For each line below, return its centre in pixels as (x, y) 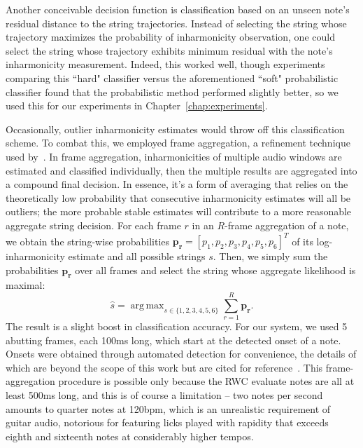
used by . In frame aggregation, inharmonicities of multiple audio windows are (174, 156)
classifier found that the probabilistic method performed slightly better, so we (172, 91)
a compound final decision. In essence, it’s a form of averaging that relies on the (177, 184)
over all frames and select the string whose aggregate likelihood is (215, 270)
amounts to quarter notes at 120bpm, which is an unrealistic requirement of (168, 408)
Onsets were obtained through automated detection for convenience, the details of (181, 354)
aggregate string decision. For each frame (93, 225)
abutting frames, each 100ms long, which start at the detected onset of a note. (173, 340)
